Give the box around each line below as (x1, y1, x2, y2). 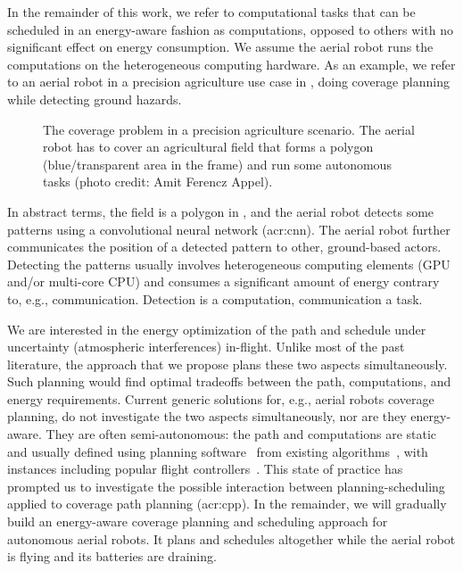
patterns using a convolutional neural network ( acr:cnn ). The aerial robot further (7, 219, 451, 238)
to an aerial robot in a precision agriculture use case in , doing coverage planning (7, 72, 450, 91)
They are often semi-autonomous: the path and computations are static (45, 425, 437, 443)
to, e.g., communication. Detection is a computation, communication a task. (7, 289, 423, 308)
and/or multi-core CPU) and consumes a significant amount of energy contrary (7, 272, 440, 291)
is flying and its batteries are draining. (7, 547, 217, 566)
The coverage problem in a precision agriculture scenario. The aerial (43, 120, 415, 138)
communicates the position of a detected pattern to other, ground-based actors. (7, 237, 442, 256)
